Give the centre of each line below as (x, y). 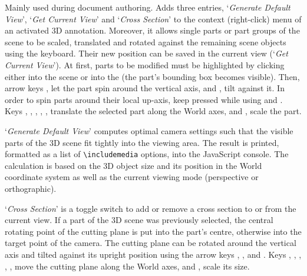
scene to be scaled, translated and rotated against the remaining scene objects (146, 41)
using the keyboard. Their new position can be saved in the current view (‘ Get (146, 53)
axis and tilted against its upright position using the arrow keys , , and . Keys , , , (153, 254)
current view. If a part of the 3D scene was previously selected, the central (139, 220)
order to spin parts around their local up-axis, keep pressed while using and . (144, 99)
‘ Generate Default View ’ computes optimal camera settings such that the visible (149, 130)
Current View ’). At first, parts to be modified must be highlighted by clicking (145, 64)
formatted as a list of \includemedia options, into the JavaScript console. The (147, 154)
